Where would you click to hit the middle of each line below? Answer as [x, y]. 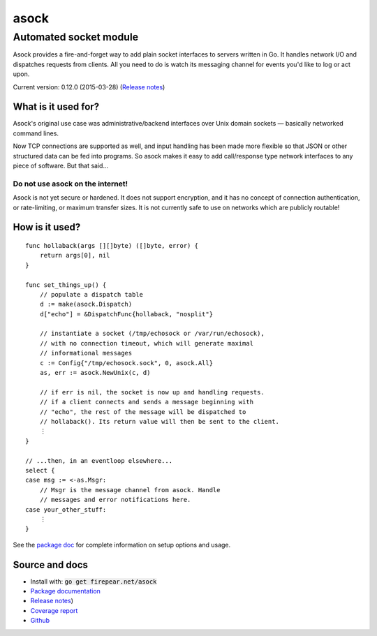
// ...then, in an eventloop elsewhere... [99, 460]
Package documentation [66, 591]
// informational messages [86, 353]
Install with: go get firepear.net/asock [94, 581]
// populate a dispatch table [91, 294]
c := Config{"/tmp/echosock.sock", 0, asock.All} [126, 363]
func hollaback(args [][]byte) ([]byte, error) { [112, 245]
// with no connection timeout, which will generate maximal [147, 343]
